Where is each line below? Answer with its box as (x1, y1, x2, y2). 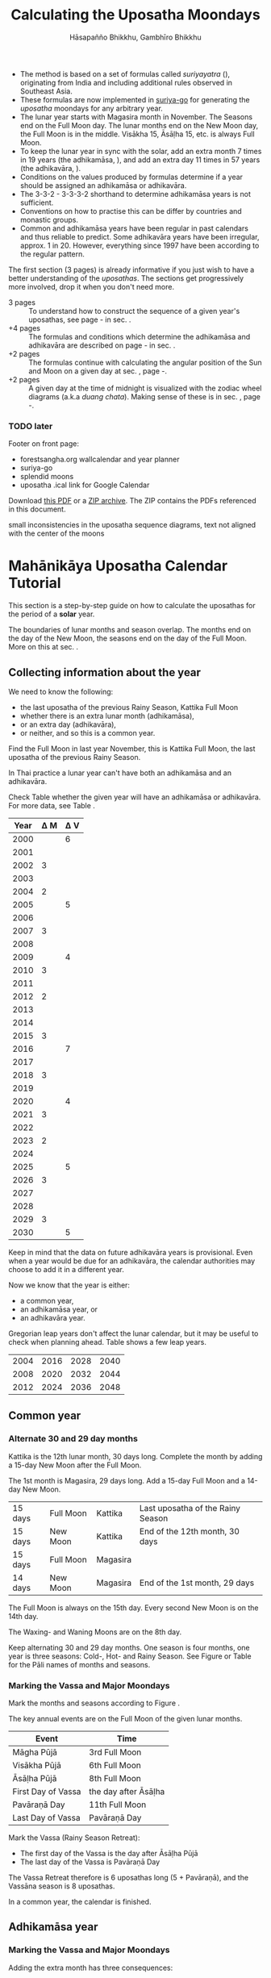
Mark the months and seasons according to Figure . (8, 1698, 180, 1708)
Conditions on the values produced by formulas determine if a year (19, 172, 244, 182)
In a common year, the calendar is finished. (8, 1897, 152, 1906)
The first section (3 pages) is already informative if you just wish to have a (8, 265, 255, 274)
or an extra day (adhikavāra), (19, 720, 117, 729)
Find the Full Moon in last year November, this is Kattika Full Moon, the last (8, 744, 256, 753)
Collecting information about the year (8, 666, 202, 679)
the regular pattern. (19, 248, 85, 259)
